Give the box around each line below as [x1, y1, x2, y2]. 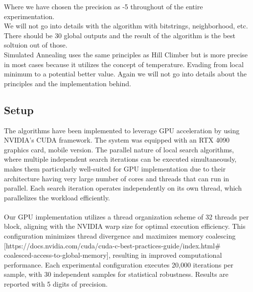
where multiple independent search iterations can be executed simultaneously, [4, 154, 237, 164]
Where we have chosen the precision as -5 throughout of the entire [4, 1, 203, 11]
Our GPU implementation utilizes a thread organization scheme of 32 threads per [4, 211, 249, 221]
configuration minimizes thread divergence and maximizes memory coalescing [4, 231, 236, 241]
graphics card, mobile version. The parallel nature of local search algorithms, [4, 144, 234, 154]
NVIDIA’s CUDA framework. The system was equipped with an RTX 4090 [4, 135, 230, 145]
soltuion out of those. [4, 40, 68, 50]
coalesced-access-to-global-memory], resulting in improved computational [4, 250, 222, 260]
